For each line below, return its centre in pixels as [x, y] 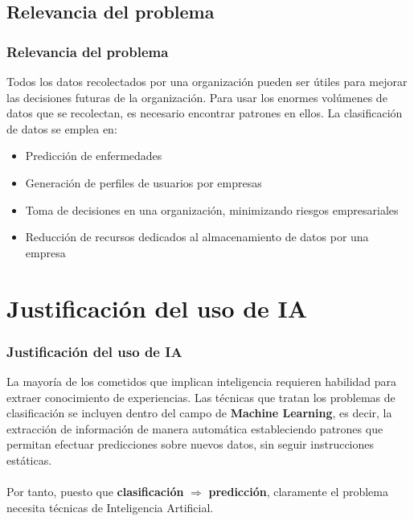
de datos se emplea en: [62, 128]
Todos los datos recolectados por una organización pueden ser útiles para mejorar [207, 81]
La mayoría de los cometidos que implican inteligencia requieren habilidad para [202, 381]
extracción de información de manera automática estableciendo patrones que [195, 428]
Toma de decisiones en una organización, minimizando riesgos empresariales [212, 209]
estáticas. [29, 459]
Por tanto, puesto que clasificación [95, 492]
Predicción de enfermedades [94, 156]
